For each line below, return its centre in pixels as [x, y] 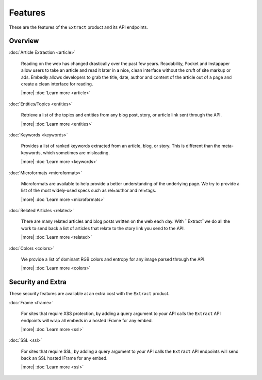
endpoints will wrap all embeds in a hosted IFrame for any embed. [87, 320]
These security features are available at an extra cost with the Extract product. [89, 294]
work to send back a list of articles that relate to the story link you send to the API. [103, 228]
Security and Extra [38, 282]
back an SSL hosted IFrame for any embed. [64, 358]
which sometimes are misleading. [76, 152]
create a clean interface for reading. [57, 84]
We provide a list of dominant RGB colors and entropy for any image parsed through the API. [113, 259]
